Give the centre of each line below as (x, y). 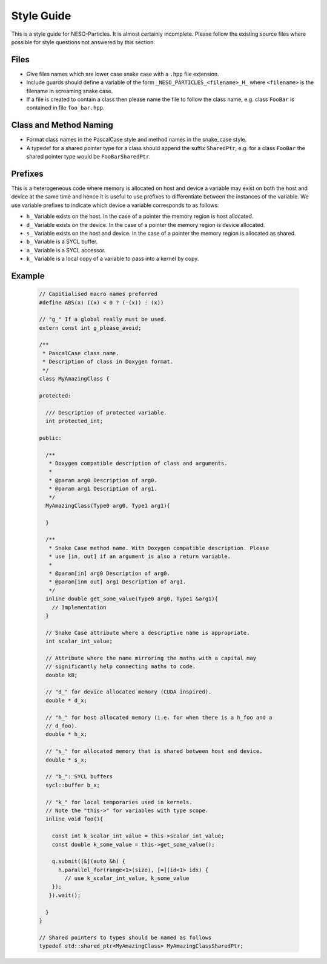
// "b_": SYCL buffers (79, 777)
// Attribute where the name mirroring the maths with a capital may (151, 658)
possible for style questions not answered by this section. (83, 42)
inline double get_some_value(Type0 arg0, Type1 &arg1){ (132, 599)
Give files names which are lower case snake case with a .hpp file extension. (123, 74)
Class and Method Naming (62, 125)
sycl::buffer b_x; (73, 785)
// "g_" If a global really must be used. (103, 320)
